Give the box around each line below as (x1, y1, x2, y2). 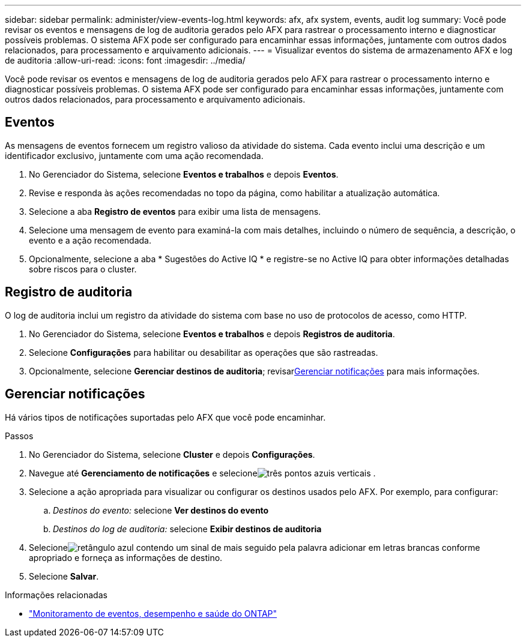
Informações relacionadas (5, 589, 107, 600)
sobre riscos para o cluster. (29, 263, 137, 274)
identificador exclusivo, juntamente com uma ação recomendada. (5, 150, 264, 161)
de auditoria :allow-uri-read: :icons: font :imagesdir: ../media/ (5, 55, 246, 65)
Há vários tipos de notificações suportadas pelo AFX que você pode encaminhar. (5, 412, 326, 422)
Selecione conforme (29, 542, 480, 553)
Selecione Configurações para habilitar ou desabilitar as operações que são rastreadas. (29, 347, 378, 358)
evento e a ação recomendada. (29, 235, 151, 245)
